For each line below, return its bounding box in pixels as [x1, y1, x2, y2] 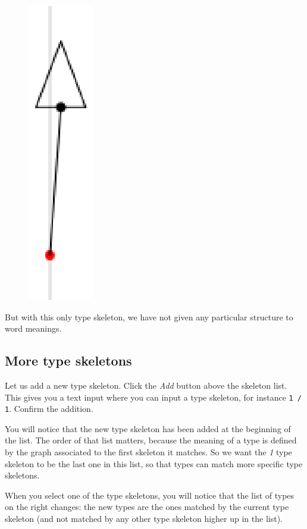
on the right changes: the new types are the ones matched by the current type [5, 500, 289, 513]
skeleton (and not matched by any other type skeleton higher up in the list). [5, 512, 283, 525]
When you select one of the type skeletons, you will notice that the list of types [5, 489, 295, 501]
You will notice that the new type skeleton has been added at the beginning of [5, 422, 291, 434]
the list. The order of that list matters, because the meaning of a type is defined [5, 434, 297, 446]
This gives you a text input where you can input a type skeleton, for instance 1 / [5, 391, 302, 403]
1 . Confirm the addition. [5, 402, 93, 415]
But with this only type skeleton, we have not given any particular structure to [5, 310, 293, 323]
